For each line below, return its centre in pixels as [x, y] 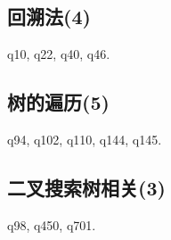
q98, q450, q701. [52, 224]
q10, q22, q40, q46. [59, 54]
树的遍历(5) [58, 102]
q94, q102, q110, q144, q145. [85, 139]
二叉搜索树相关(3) [86, 187]
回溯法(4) [49, 17]
